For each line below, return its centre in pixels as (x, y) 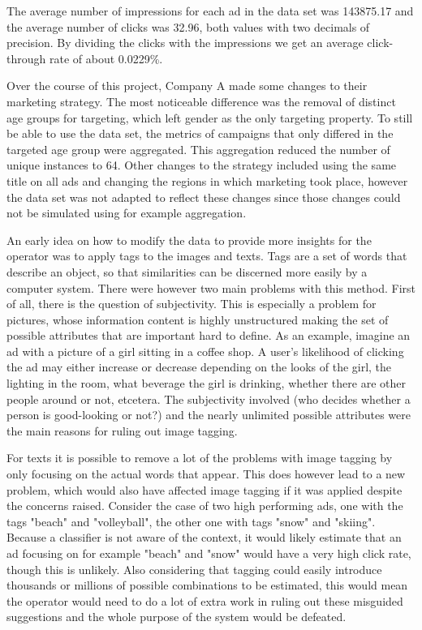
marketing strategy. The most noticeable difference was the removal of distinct (201, 101)
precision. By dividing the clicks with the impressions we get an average (185, 43)
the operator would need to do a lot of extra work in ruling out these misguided (205, 600)
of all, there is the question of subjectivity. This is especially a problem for (192, 304)
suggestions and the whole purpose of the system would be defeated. (177, 617)
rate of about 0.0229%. (106, 58)
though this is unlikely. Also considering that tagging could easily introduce (194, 569)
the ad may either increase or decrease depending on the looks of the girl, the (199, 367)
